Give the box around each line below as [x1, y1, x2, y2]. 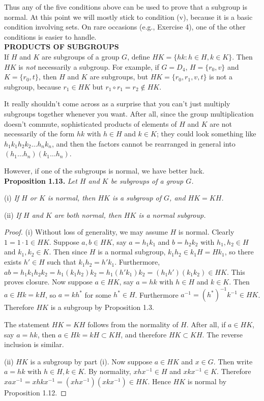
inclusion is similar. [4, 339, 64, 350]
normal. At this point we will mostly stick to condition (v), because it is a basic [4, 11, 253, 22]
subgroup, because [4, 81, 61, 92]
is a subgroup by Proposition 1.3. [50, 302, 154, 312]
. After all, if [186, 319, 226, 329]
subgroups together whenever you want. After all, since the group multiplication [4, 108, 254, 119]
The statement [4, 319, 50, 329]
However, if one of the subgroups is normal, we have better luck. [4, 165, 204, 176]
